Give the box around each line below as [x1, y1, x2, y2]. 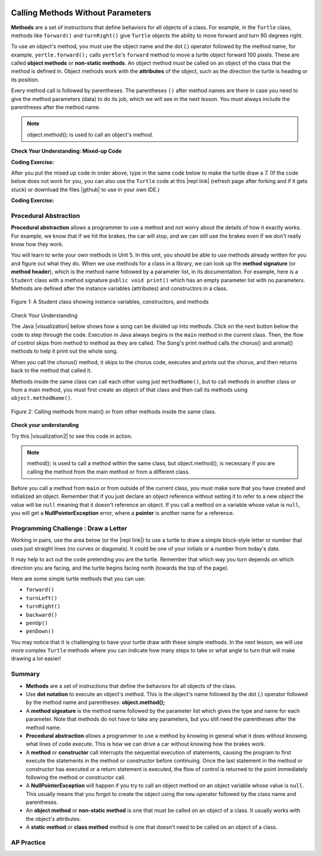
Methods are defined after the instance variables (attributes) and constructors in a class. [11, 285, 228, 292]
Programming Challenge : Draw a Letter [11, 525, 127, 532]
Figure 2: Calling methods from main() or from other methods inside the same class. [11, 408, 216, 415]
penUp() [26, 620, 49, 626]
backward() [26, 611, 58, 618]
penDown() [26, 628, 55, 635]
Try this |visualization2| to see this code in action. [11, 432, 133, 440]
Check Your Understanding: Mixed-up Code [11, 147, 122, 154]
